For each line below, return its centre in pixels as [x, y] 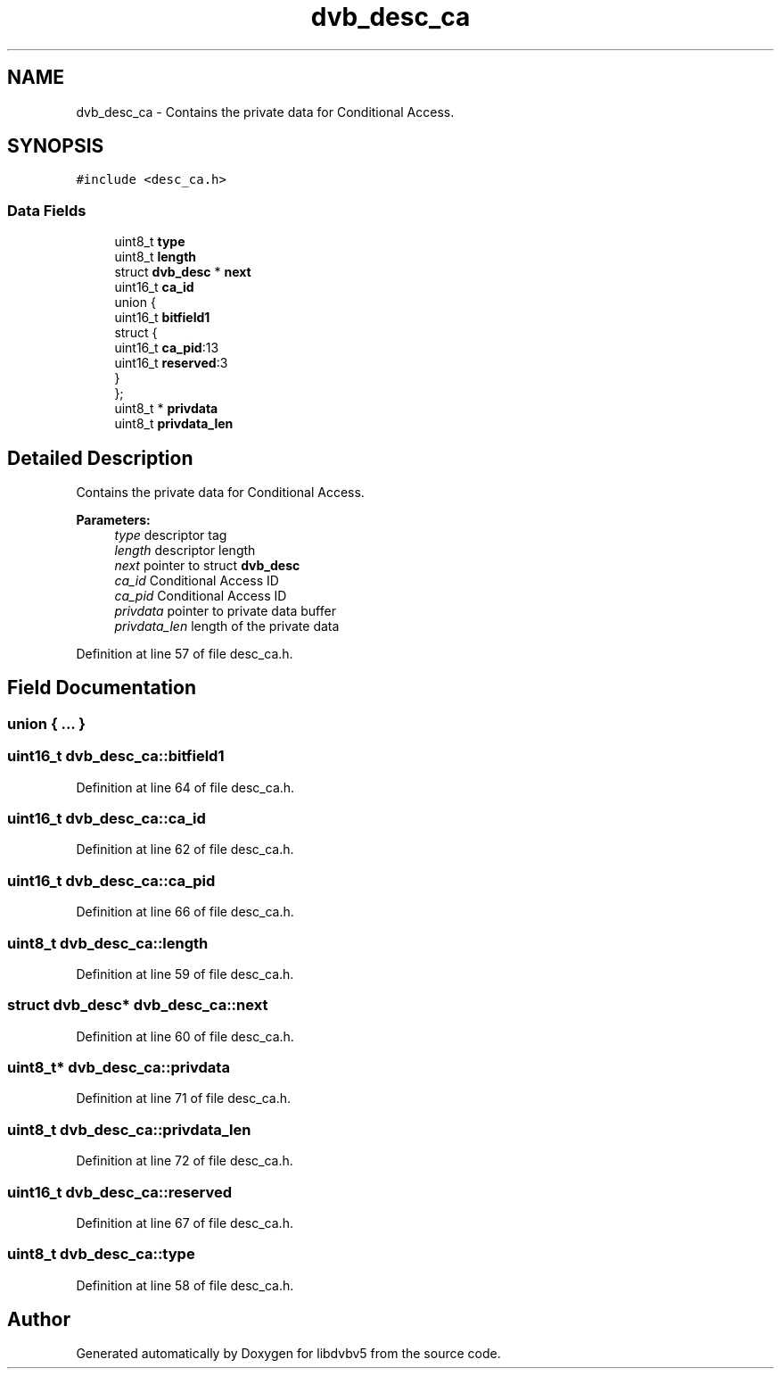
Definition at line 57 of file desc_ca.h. [185, 654]
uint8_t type [150, 242]
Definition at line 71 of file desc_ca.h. [183, 1098]
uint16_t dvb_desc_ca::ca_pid [111, 880]
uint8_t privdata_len [174, 424]
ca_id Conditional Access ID [197, 581]
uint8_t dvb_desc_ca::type [101, 1254]
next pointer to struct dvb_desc [207, 566]
